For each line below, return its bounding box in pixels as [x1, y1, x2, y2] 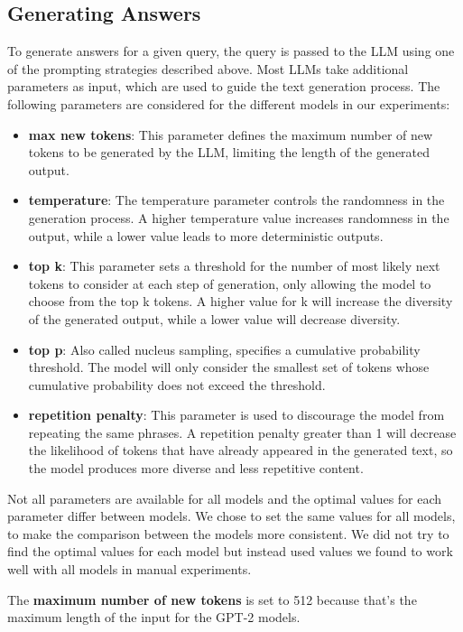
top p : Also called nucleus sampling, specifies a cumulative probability [28, 339, 421, 358]
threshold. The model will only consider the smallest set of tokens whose [28, 358, 430, 376]
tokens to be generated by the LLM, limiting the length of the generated [28, 143, 431, 162]
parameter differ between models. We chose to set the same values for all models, [7, 507, 456, 525]
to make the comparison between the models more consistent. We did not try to [7, 524, 449, 543]
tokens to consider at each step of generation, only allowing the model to [28, 274, 431, 293]
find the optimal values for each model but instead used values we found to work [7, 542, 453, 561]
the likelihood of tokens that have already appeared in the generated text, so [28, 441, 453, 460]
